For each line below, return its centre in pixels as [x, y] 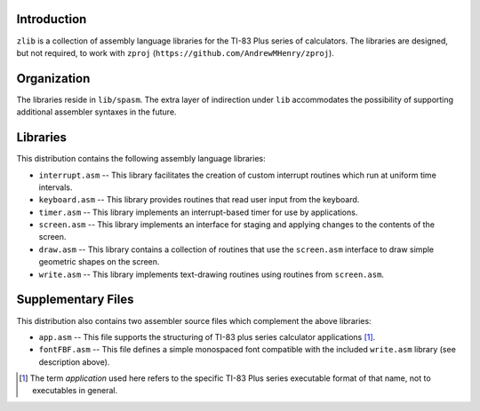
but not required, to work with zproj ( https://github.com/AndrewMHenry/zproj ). [176, 52]
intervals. [56, 187]
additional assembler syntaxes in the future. [96, 112]
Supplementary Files [75, 300]
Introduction [52, 19]
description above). [74, 362]
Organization [53, 79]
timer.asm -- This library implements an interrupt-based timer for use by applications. [198, 212]
